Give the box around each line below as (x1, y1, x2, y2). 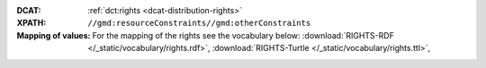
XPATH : (16, 18, 47, 29)
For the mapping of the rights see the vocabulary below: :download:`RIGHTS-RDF (92, 30, 395, 40)
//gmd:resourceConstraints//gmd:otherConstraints (87, 18, 311, 29)
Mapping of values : (16, 30, 91, 40)
